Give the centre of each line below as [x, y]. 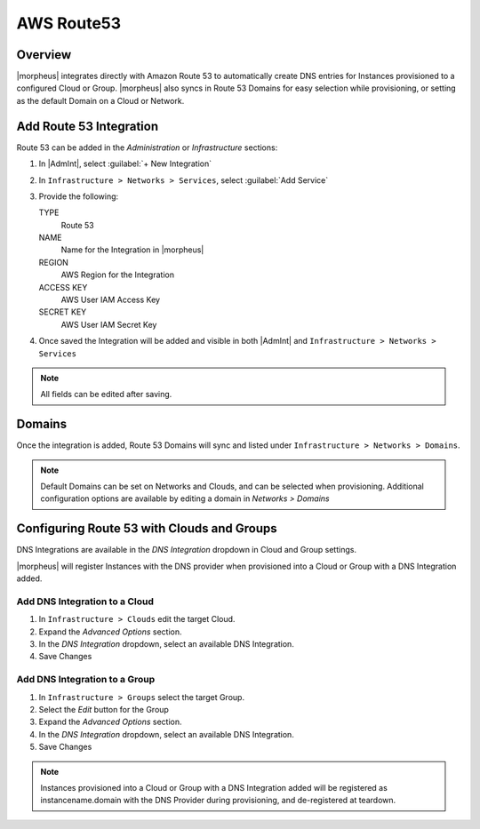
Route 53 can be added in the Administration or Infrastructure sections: [147, 147]
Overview [44, 55]
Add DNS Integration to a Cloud [85, 602]
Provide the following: [79, 196]
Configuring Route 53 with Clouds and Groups [147, 529]
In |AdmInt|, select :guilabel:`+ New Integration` [125, 163]
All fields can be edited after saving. [106, 395]
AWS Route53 [69, 23]
